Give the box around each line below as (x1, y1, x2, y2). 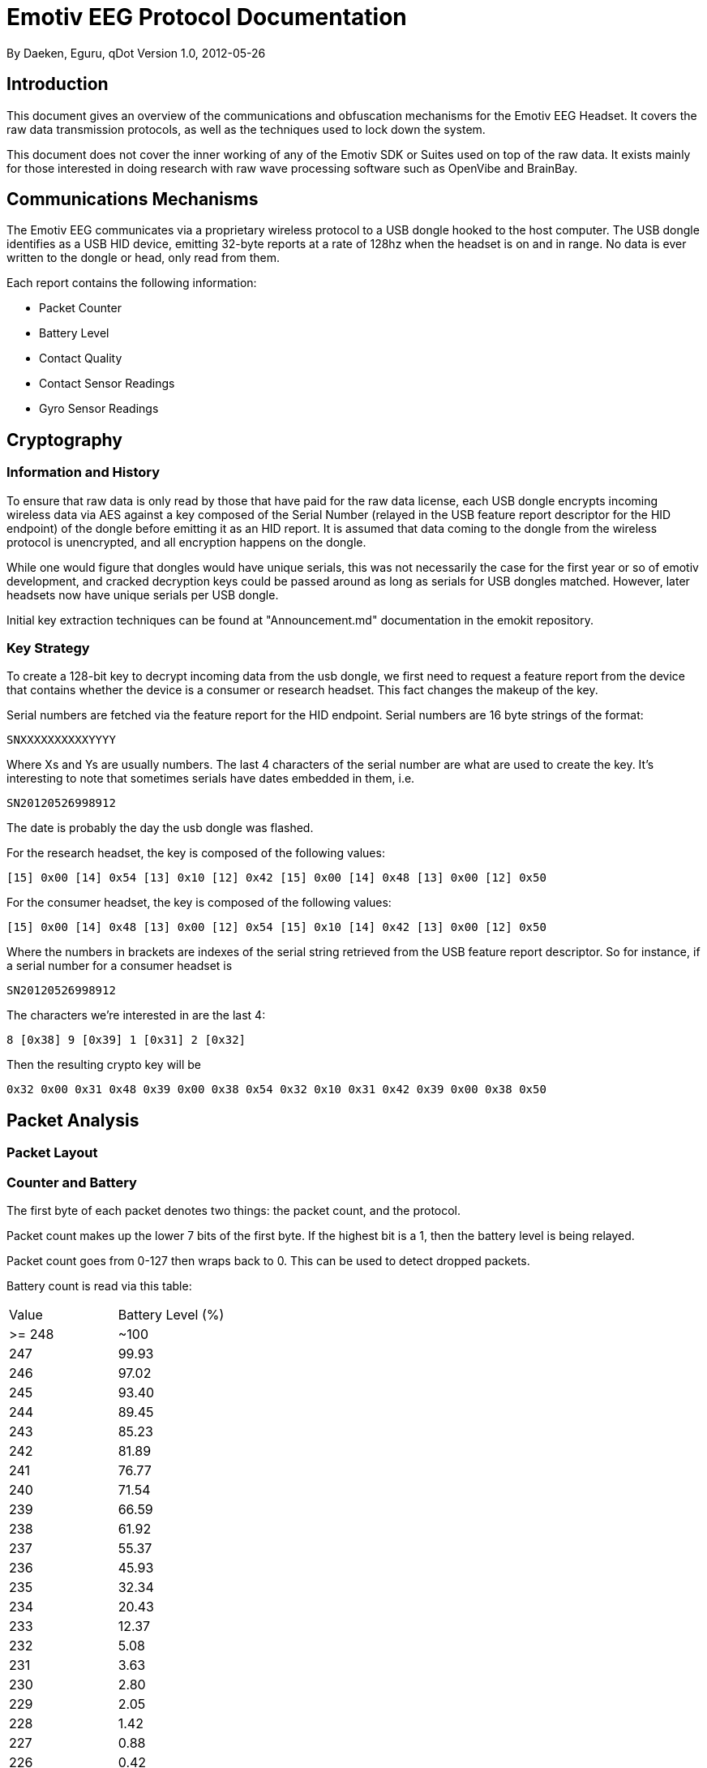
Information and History (6, 464, 161, 481)
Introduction (6, 74, 109, 95)
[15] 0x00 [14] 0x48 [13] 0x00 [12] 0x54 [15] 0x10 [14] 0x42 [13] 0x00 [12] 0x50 (6, 920, 546, 934)
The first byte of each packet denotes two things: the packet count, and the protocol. (6, 1204, 461, 1217)
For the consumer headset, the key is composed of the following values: (6, 895, 392, 910)
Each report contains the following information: (6, 276, 257, 290)
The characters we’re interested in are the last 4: (6, 1008, 266, 1023)
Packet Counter (39, 301, 122, 315)
